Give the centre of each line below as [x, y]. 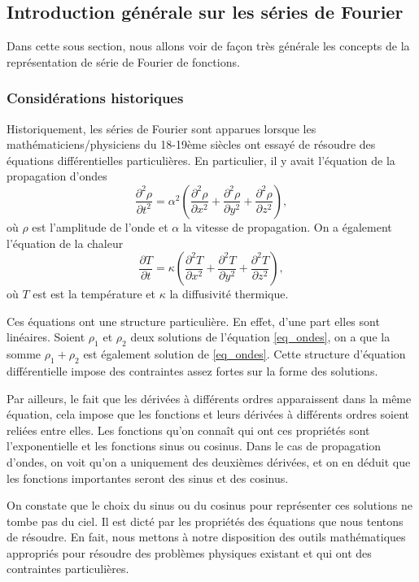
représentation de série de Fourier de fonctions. [123, 61]
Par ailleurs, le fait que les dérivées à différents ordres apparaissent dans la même [209, 398]
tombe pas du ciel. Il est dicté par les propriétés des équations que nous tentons [205, 521]
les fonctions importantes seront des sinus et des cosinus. [148, 478]
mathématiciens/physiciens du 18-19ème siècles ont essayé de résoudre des [191, 144]
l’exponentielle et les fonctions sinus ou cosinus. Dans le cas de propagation [194, 446]
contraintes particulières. [68, 569]
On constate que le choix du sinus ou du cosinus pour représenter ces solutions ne [209, 505]
